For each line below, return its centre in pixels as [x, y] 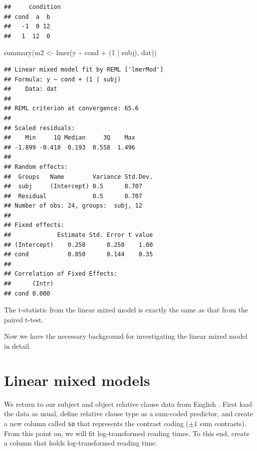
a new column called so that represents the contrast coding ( [96, 423]
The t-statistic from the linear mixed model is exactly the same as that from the [126, 310]
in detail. [18, 346]
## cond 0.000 [27, 293]
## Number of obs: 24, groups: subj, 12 [73, 206]
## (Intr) [29, 284]
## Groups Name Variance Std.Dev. [78, 177]
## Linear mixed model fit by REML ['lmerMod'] [84, 69]
